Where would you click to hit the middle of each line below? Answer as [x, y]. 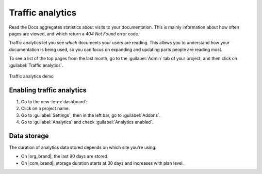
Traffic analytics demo [31, 76]
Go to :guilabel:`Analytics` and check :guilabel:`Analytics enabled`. [87, 122]
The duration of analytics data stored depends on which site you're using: [83, 147]
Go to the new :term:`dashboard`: [54, 101]
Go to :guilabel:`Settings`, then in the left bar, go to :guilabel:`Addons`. [91, 115]
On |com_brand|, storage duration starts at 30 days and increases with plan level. [102, 163]
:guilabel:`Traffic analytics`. [36, 65]
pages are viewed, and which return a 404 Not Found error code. [74, 33]
